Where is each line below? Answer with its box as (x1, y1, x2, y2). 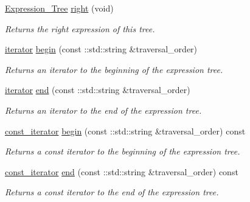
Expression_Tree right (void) (5, 2, 114, 14)
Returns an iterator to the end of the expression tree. (5, 103, 202, 116)
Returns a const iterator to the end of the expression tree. (5, 186, 219, 198)
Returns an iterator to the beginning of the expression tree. (5, 63, 223, 75)
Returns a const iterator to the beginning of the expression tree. (5, 145, 240, 158)
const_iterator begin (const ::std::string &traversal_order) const (5, 124, 246, 137)
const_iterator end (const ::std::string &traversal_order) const (5, 165, 238, 178)
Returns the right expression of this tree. (5, 22, 155, 35)
